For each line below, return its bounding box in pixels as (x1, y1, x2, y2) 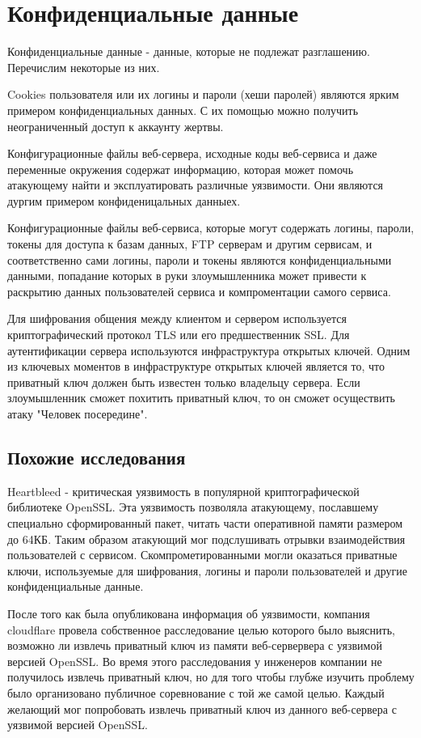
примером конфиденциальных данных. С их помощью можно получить (7, 101, 359, 118)
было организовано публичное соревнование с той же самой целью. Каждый (7, 684, 385, 701)
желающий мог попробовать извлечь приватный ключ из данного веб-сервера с (7, 700, 397, 717)
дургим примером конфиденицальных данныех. (7, 192, 241, 209)
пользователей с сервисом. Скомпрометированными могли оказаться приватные (7, 546, 398, 563)
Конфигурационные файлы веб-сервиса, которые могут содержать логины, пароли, (7, 219, 415, 236)
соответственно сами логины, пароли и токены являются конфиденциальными (7, 251, 392, 268)
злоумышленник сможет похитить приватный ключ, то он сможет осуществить (7, 389, 395, 406)
